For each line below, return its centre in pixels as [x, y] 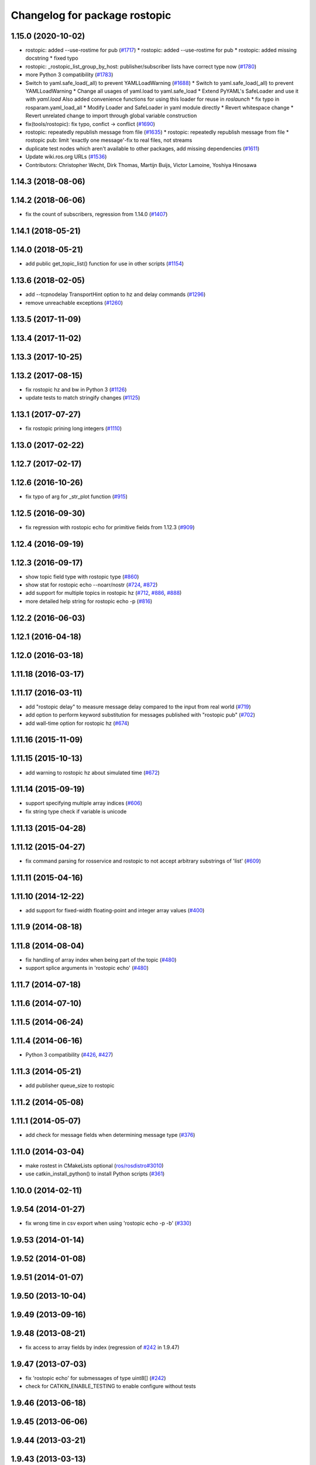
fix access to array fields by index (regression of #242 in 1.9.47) [102, 1347]
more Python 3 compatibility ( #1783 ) [69, 75]
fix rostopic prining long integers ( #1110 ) [74, 428]
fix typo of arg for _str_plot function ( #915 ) [77, 496]
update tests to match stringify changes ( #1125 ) [83, 398]
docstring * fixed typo [52, 58]
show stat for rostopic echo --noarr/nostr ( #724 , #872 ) [92, 585]
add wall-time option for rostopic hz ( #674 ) [78, 723]
